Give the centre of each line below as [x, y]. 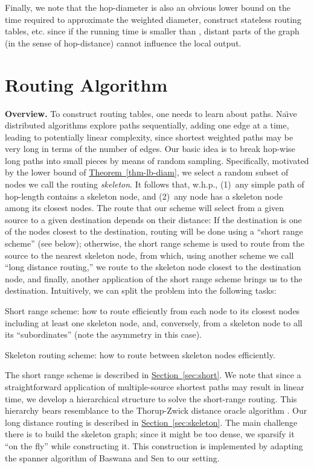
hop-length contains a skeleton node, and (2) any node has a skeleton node [144, 196]
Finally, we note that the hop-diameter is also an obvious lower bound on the [148, 7]
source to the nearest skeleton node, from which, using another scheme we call [149, 255]
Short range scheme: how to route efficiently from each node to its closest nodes [152, 311]
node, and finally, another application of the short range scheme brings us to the [154, 278]
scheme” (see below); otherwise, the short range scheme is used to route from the [155, 243]
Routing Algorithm [86, 84]
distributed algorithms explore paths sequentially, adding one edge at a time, [147, 125]
